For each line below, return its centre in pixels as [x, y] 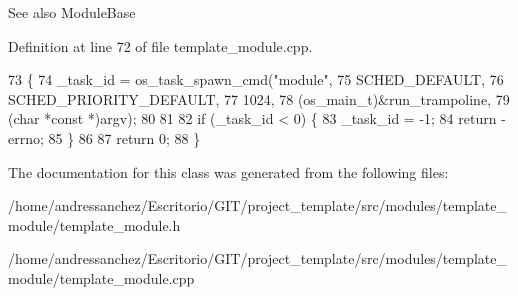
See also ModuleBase [72, 12]
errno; [26, 137]
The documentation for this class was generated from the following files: [228, 171]
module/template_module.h [94, 224]
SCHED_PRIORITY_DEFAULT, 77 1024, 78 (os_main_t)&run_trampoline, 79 [259, 98]
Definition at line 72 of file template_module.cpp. [160, 45]
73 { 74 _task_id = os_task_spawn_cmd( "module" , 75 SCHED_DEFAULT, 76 [256, 79]
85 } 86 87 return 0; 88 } [124, 137]
